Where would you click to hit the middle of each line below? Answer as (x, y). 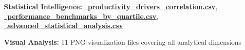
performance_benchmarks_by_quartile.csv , (83, 16)
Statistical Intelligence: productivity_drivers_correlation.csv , (111, 6)
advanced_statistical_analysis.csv (65, 25)
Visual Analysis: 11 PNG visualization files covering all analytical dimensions (123, 42)
